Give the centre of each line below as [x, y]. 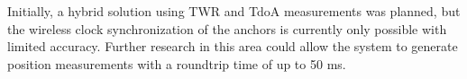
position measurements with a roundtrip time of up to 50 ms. [177, 63]
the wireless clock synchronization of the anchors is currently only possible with [227, 28]
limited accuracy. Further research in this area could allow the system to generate [233, 46]
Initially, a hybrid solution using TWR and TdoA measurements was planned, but [234, 11]
